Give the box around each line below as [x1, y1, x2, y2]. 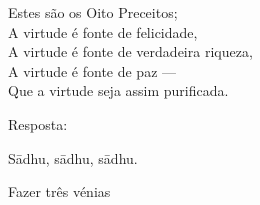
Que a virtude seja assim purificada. [8, 80, 229, 101]
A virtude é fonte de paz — [8, 60, 177, 81]
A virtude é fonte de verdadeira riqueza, [8, 41, 253, 62]
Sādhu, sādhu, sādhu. [8, 147, 138, 168]
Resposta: [8, 113, 68, 134]
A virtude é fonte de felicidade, [8, 21, 198, 42]
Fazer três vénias [8, 181, 111, 202]
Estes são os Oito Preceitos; [8, 2, 178, 22]
